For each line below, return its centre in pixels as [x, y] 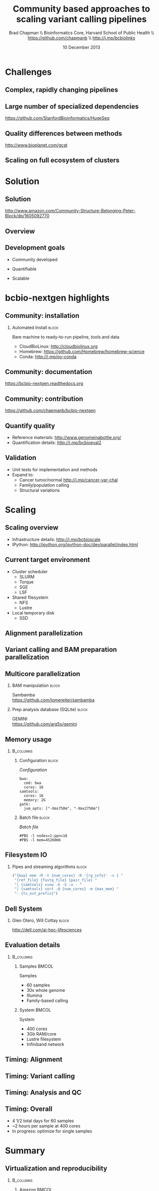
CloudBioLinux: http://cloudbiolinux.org [58, 346]
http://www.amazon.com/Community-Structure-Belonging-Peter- [70, 211]
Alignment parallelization [44, 633]
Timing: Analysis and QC [43, 1092]
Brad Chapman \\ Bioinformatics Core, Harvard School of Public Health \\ [81, 33]
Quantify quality [30, 426]
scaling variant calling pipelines [81, 19]
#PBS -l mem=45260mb [40, 840]
